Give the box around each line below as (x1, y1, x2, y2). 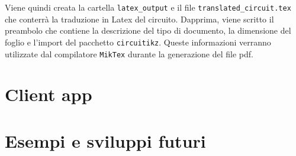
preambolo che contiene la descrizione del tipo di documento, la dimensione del (5, 24, 291, 37)
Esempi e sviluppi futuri (5, 128, 206, 152)
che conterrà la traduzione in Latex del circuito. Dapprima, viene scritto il (5, 12, 274, 25)
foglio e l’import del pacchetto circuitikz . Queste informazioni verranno (5, 35, 271, 48)
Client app (5, 82, 92, 106)
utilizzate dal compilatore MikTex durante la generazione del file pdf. (5, 47, 253, 60)
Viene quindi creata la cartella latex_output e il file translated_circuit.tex (5, 1, 291, 13)
